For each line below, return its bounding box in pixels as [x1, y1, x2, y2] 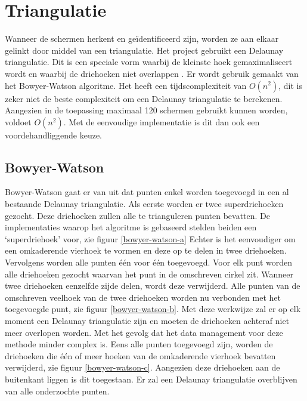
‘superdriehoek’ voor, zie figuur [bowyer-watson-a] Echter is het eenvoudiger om [5, 232, 296, 245]
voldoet [5, 115, 32, 128]
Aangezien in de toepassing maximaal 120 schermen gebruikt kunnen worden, [5, 104, 288, 116]
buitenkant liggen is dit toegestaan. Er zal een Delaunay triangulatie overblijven [5, 372, 297, 385]
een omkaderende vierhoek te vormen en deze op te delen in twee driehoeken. [5, 244, 287, 257]
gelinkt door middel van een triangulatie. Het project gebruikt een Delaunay [5, 44, 284, 56]
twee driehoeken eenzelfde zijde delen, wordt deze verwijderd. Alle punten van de [5, 279, 300, 292]
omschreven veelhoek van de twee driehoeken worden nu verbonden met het [5, 291, 281, 303]
